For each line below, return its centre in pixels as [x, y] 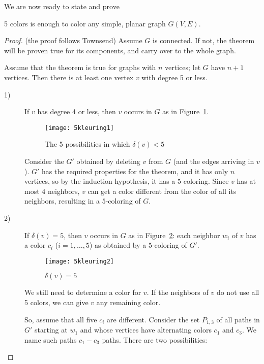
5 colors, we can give [56, 302]
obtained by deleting [108, 161]
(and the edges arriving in [214, 161]
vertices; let [183, 67]
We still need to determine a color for [83, 292]
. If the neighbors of [178, 292]
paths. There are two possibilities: [155, 339]
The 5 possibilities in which [87, 144]
